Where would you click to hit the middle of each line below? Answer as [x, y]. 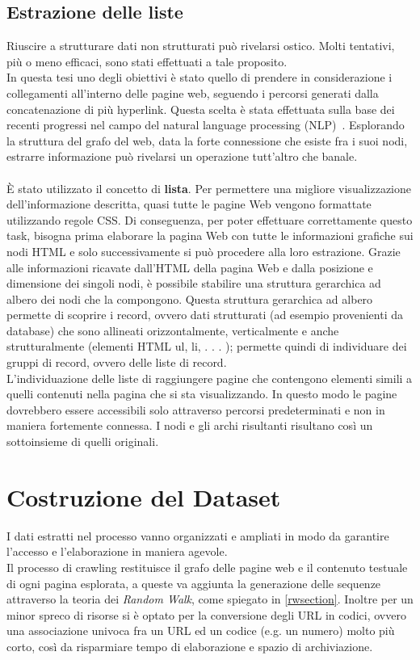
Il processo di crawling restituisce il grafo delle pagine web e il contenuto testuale [207, 567]
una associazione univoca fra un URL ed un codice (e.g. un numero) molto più [201, 631]
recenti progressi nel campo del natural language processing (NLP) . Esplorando [206, 125]
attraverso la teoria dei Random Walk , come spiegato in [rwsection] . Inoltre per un [210, 599]
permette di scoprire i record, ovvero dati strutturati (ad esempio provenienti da [205, 315]
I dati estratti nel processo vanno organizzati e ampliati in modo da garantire [198, 535]
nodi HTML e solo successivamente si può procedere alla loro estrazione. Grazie [204, 251]
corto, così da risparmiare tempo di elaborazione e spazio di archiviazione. [190, 646]
